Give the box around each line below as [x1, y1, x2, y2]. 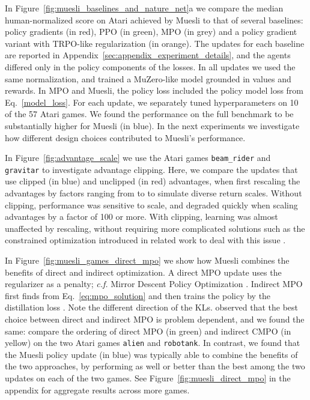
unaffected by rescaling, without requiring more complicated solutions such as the [5, 222, 305, 234]
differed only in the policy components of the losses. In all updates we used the [5, 60, 296, 73]
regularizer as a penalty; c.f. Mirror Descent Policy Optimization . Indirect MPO [5, 277, 303, 290]
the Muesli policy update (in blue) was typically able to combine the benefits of [5, 348, 298, 360]
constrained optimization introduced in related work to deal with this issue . [5, 234, 286, 246]
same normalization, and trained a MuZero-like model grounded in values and [5, 72, 291, 85]
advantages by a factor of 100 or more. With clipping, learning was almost [5, 210, 278, 223]
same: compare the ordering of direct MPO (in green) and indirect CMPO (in [5, 324, 291, 337]
